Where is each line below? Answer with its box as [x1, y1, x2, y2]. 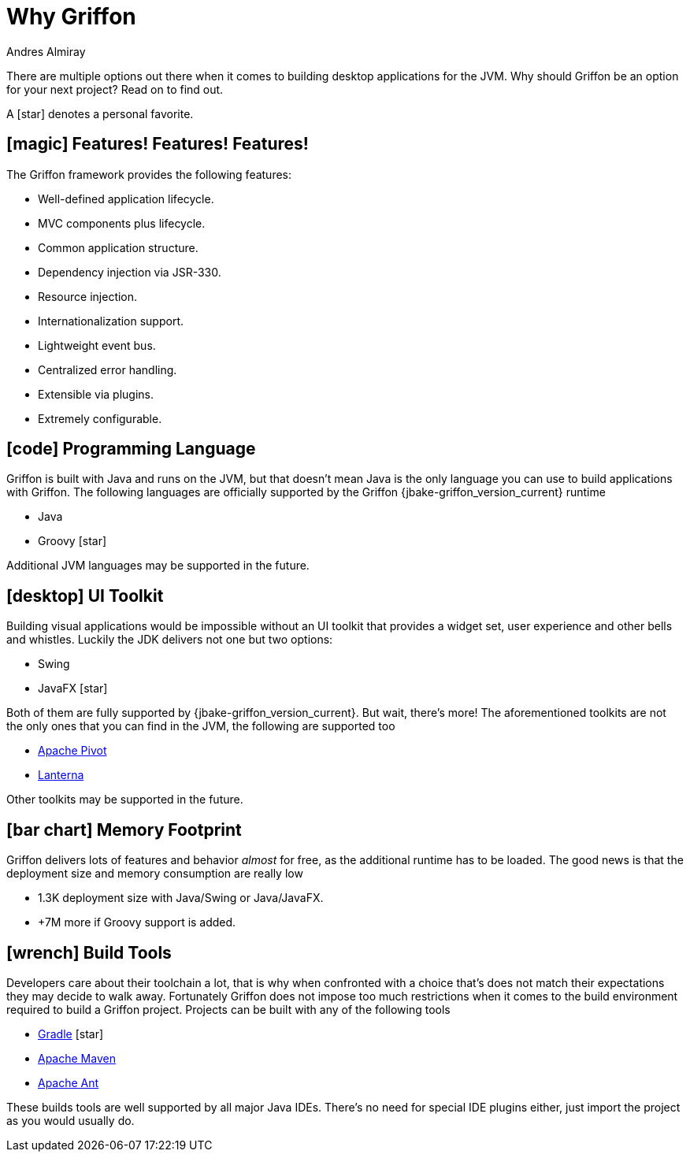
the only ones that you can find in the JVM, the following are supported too [6, 719, 395, 733]
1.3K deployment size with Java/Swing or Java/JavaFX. [38, 891, 324, 905]
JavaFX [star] [38, 681, 108, 696]
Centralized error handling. [38, 362, 177, 377]
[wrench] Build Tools [6, 942, 172, 963]
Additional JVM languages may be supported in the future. [6, 559, 310, 573]
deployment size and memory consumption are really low [6, 867, 303, 881]
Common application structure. [38, 240, 198, 254]
